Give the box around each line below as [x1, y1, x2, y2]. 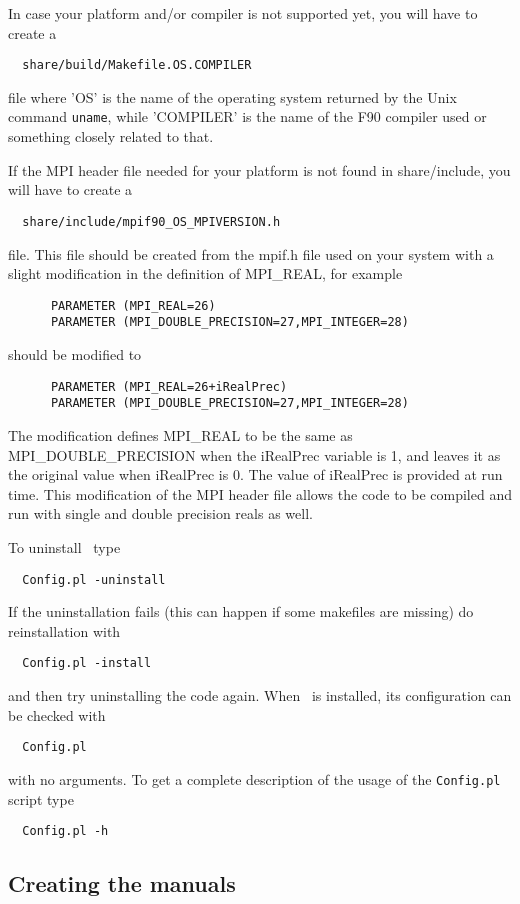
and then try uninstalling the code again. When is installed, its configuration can [8, 685, 512, 705]
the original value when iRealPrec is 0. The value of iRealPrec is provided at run [8, 464, 503, 485]
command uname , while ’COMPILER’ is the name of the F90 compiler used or [8, 106, 487, 127]
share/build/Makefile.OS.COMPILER [22, 58, 252, 73]
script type [8, 788, 74, 809]
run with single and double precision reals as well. [8, 503, 313, 524]
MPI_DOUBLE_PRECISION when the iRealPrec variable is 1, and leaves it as [8, 444, 501, 465]
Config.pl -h [22, 824, 109, 839]
